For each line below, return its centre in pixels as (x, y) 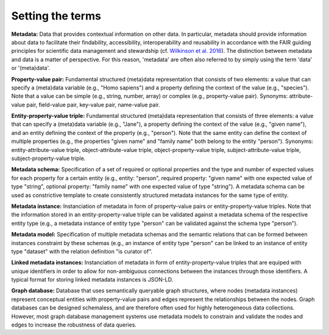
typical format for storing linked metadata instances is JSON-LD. (92, 280)
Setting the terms (56, 16)
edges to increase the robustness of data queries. (74, 325)
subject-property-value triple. (48, 159)
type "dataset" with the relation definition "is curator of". (82, 251)
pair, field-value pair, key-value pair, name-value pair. (94, 105)
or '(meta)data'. (30, 68)
